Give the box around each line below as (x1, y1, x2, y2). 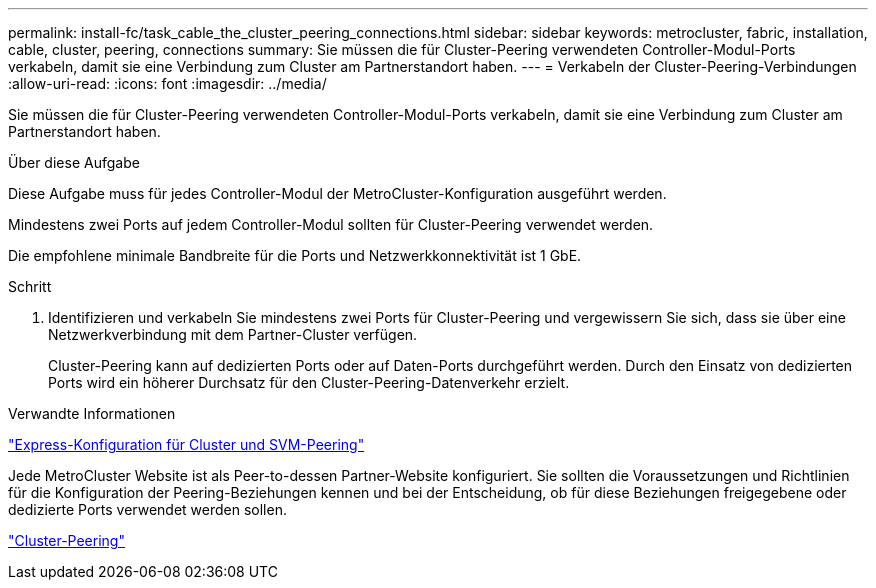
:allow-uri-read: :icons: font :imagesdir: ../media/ (8, 75, 327, 92)
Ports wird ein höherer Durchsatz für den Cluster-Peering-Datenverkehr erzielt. (48, 374, 570, 391)
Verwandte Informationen (8, 405, 176, 422)
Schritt (8, 278, 52, 295)
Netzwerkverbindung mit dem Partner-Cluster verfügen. (48, 326, 418, 343)
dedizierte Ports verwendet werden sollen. (8, 501, 287, 518)
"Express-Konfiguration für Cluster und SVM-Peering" (8, 436, 365, 453)
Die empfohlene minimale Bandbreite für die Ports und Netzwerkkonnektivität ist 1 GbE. (8, 247, 582, 264)
